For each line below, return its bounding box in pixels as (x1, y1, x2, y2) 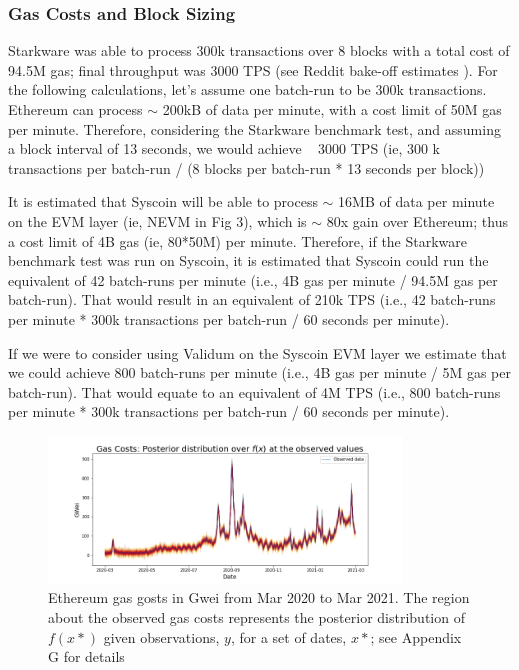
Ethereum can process (8, 99, 143, 119)
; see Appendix (370, 626, 462, 647)
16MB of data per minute (338, 191, 495, 212)
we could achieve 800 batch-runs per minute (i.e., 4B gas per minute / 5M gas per (8, 362, 511, 383)
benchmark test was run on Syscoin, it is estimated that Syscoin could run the (8, 250, 489, 271)
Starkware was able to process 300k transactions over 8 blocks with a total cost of (8, 40, 510, 61)
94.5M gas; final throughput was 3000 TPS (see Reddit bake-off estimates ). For (8, 59, 498, 80)
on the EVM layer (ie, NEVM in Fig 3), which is (8, 210, 307, 231)
